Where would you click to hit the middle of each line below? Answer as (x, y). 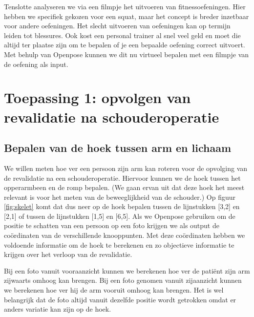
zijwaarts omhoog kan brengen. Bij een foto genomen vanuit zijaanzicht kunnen (123, 280)
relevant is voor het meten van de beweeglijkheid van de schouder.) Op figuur (120, 197)
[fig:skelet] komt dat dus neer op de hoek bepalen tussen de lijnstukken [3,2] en (122, 206)
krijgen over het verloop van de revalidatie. (68, 254)
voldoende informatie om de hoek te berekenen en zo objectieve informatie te (119, 244)
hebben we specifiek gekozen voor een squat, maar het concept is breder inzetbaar (127, 16)
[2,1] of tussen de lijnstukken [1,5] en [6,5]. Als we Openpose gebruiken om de (120, 216)
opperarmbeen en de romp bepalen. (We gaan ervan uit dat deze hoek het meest (124, 187)
